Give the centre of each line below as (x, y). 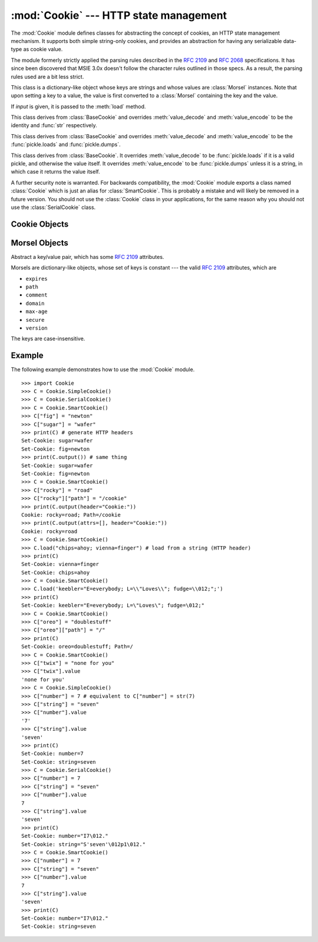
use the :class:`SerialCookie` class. (53, 207)
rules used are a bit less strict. (47, 76)
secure (35, 320)
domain (35, 303)
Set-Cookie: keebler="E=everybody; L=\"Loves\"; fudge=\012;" (113, 605)
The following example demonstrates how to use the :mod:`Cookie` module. (103, 370)
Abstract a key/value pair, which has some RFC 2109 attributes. (87, 257)
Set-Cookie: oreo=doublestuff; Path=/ (77, 647)
